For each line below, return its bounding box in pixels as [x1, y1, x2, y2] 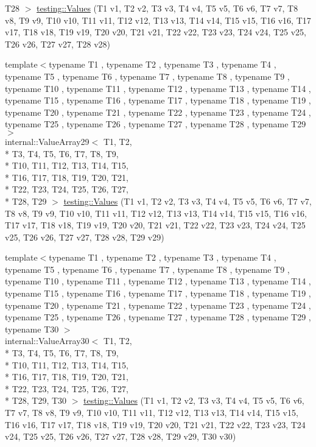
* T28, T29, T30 [5, 394, 67, 407]
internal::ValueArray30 [5, 334, 90, 347]
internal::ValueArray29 [5, 135, 90, 147]
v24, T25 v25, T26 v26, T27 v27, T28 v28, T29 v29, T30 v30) [5, 430, 236, 443]
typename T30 [5, 322, 59, 335]
